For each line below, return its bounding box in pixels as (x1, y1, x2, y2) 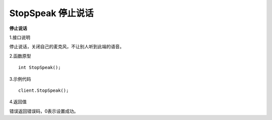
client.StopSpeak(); (18, 87, 69, 93)
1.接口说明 (9, 34, 30, 40)
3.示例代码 (9, 76, 31, 82)
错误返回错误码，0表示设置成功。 (9, 108, 79, 114)
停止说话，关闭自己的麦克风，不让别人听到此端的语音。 (9, 43, 124, 50)
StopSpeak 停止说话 (9, 8, 94, 19)
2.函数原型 (9, 53, 31, 59)
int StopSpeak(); (18, 65, 61, 71)
